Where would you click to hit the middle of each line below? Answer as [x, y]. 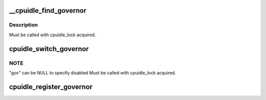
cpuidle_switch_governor [49, 49]
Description [23, 25]
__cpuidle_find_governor [48, 11]
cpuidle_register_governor [51, 87]
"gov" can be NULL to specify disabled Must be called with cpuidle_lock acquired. [93, 73]
